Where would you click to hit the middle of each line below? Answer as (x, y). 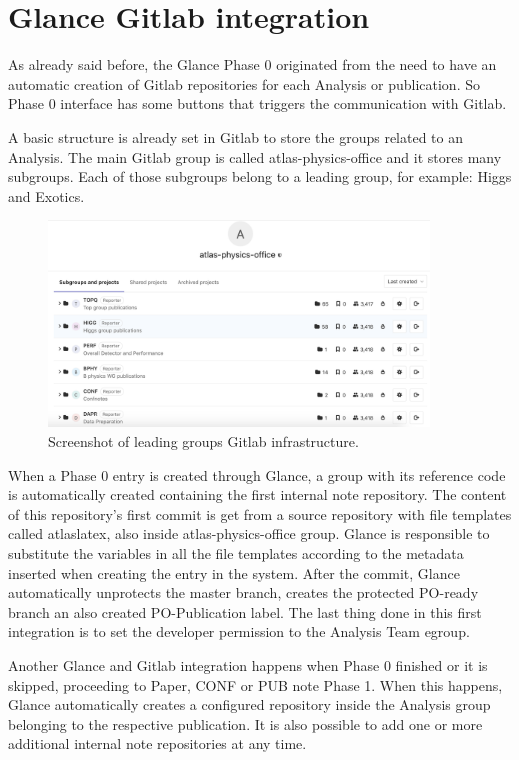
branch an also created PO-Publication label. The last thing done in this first (245, 611)
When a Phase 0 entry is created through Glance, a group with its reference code (257, 474)
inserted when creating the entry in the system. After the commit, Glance (234, 572)
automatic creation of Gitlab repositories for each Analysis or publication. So (244, 83)
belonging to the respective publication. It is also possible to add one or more (245, 723)
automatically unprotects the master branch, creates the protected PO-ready (243, 592)
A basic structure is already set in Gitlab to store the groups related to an (235, 136)
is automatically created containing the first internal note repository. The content (257, 494)
